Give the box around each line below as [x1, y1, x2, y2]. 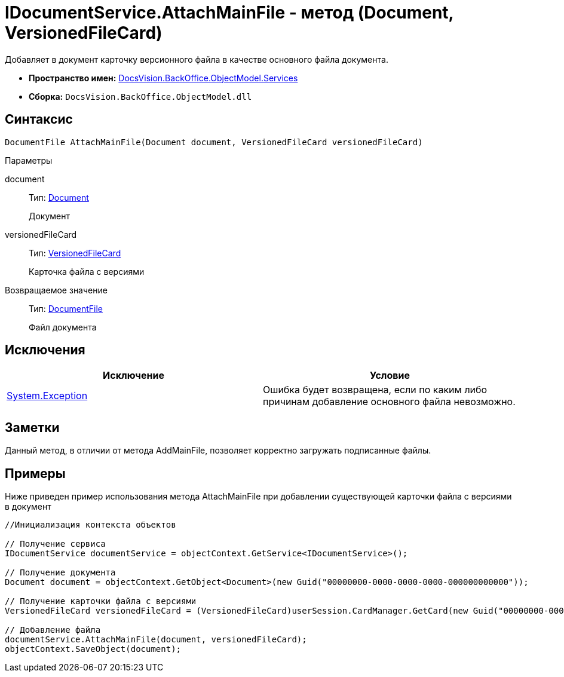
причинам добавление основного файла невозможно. [263, 396, 516, 408]
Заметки [5, 419, 60, 435]
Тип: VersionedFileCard [29, 247, 121, 258]
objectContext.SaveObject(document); [5, 644, 182, 654]
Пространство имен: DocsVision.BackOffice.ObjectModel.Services [29, 72, 298, 83]
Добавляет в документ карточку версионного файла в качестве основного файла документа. [5, 54, 388, 65]
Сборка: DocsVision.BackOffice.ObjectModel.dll [29, 91, 252, 102]
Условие [370, 369, 410, 382]
